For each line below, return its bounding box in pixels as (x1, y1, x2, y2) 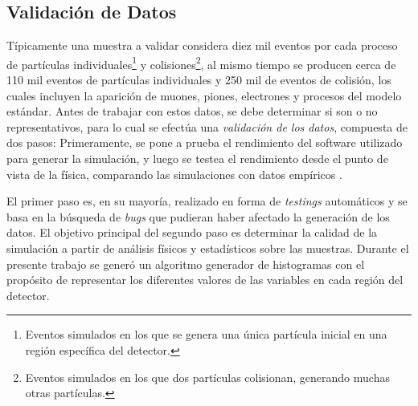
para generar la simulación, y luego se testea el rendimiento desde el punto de (6, 150, 388, 167)
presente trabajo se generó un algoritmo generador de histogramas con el (6, 255, 365, 272)
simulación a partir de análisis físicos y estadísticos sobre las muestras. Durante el (6, 239, 409, 256)
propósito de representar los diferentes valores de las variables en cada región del (6, 271, 404, 288)
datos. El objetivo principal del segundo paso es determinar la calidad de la (6, 224, 378, 241)
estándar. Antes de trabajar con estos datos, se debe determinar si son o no (6, 103, 378, 120)
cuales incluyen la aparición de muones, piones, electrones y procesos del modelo (6, 87, 402, 104)
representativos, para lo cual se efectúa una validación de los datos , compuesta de (6, 118, 408, 135)
